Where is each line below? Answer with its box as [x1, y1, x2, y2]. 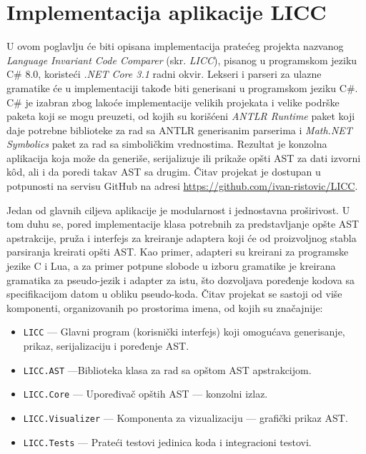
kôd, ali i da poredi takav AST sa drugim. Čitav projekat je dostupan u [6, 164, 321, 179]
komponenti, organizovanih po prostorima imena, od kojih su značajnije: [6, 300, 323, 315]
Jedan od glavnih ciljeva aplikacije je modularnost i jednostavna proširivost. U [6, 202, 350, 217]
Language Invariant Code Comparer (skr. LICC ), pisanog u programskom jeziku [6, 52, 357, 67]
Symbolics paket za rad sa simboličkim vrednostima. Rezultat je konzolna [6, 136, 327, 151]
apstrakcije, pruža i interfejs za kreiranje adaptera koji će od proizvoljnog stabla [6, 230, 357, 245]
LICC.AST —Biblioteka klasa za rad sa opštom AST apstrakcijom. [23, 362, 312, 377]
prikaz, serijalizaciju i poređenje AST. [23, 338, 189, 353]
